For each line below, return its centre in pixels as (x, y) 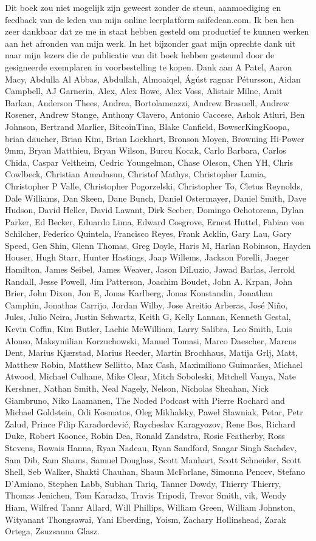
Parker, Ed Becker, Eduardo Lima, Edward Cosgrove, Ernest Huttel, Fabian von (155, 221)
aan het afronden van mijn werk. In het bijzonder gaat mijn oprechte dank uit (150, 43)
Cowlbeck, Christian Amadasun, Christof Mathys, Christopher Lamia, (136, 174)
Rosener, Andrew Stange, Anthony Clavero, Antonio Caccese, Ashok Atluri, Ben (155, 114)
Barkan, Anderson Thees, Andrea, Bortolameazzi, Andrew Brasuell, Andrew (147, 102)
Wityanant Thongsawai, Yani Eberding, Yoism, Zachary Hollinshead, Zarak (146, 519)
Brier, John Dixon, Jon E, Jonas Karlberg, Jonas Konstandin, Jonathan (139, 293)
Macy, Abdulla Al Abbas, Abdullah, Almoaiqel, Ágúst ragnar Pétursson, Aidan (153, 79)
